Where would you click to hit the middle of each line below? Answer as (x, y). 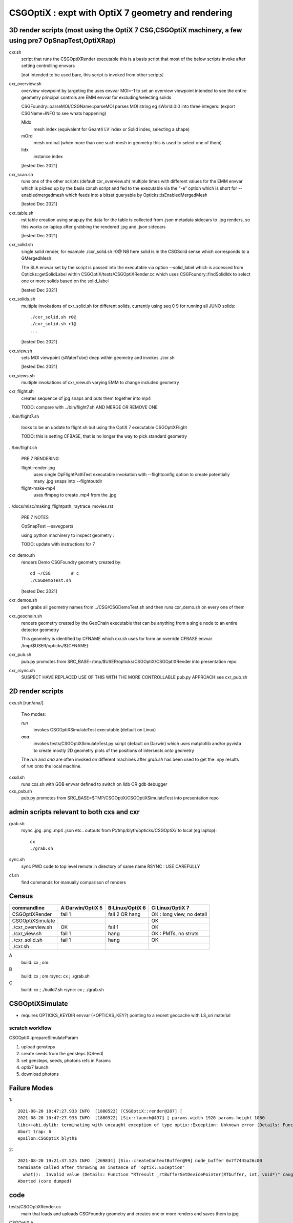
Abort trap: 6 (34, 1132)
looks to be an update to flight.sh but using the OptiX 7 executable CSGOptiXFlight (104, 428)
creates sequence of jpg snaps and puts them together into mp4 (86, 398)
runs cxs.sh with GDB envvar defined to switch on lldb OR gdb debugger (94, 784)
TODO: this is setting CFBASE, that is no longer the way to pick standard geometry (104, 436)
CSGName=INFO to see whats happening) (64, 113)
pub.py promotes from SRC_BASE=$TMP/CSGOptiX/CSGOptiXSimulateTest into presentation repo (120, 798)
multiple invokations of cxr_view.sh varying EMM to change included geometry (100, 383)
